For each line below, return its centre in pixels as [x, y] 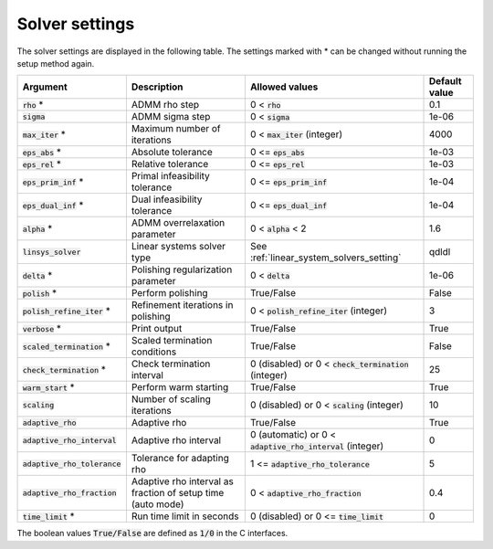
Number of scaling [171, 399]
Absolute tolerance [172, 153]
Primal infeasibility [170, 176]
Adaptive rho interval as [183, 481]
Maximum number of [176, 129]
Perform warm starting [180, 387]
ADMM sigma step [171, 117]
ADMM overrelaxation [178, 223]
